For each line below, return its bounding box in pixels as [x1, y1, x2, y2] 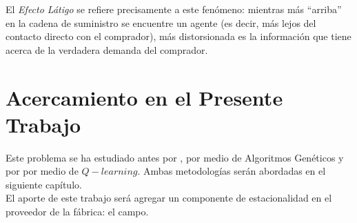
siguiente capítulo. [6, 177, 82, 191]
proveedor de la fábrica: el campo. [6, 204, 149, 219]
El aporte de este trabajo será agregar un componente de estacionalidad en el [6, 191, 332, 205]
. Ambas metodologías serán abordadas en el [137, 164, 326, 178]
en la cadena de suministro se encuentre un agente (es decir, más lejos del [6, 15, 316, 30]
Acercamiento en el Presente [6, 83, 283, 111]
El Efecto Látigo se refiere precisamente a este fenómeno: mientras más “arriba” [6, 2, 342, 16]
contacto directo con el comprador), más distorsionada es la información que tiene [6, 29, 351, 43]
